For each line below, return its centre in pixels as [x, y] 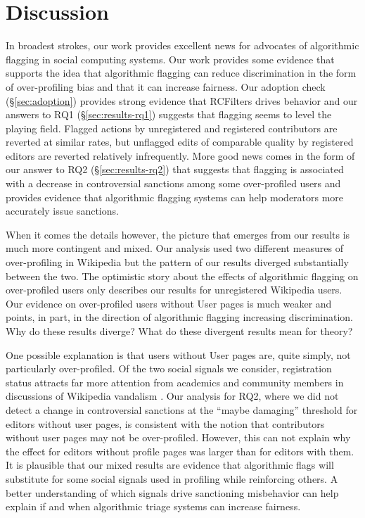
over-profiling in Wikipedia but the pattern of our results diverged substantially [177, 262]
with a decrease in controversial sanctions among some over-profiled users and [173, 183]
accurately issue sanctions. [62, 211]
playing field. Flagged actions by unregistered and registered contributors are [172, 128]
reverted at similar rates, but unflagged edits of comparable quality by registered [180, 142]
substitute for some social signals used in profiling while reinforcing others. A [172, 478]
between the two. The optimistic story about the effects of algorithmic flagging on [182, 276]
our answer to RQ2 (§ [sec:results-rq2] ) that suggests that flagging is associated [175, 169]
